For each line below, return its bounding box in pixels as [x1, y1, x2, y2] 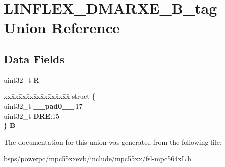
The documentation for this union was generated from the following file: [4, 136, 222, 147]
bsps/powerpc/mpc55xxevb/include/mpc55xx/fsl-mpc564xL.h [4, 153, 192, 164]
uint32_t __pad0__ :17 [4, 100, 83, 111]
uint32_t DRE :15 [4, 110, 60, 121]
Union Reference [4, 17, 120, 38]
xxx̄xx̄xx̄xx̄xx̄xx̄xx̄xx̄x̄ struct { [4, 91, 96, 101]
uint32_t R [4, 74, 39, 84]
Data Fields [4, 51, 65, 66]
